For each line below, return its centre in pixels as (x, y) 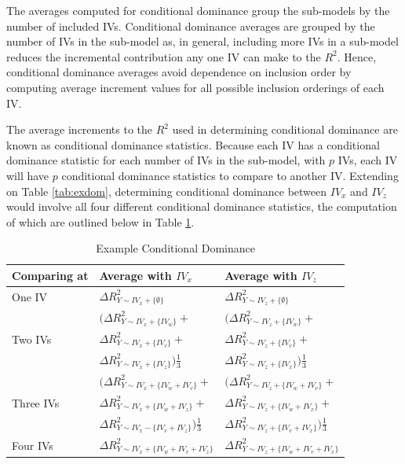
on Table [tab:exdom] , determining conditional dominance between (167, 191)
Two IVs (32, 339)
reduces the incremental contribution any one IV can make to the (164, 56)
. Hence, (357, 56)
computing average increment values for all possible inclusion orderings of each (195, 87)
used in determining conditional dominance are (285, 129)
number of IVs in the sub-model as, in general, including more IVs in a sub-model (202, 41)
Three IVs (36, 402)
